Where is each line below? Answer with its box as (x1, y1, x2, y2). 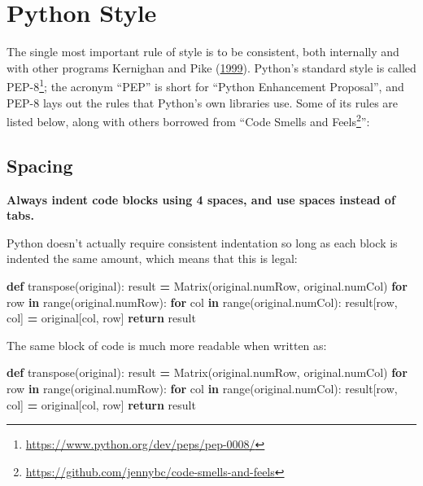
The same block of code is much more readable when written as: (7, 336, 327, 353)
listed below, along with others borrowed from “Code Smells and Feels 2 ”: (7, 111, 370, 129)
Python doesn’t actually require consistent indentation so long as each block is (7, 234, 398, 251)
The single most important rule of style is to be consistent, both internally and (7, 43, 399, 60)
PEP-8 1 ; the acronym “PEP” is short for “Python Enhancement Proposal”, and (7, 76, 404, 94)
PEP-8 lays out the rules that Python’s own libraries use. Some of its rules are (7, 94, 399, 111)
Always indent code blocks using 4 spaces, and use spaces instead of (7, 190, 395, 208)
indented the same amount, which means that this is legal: (7, 250, 298, 267)
